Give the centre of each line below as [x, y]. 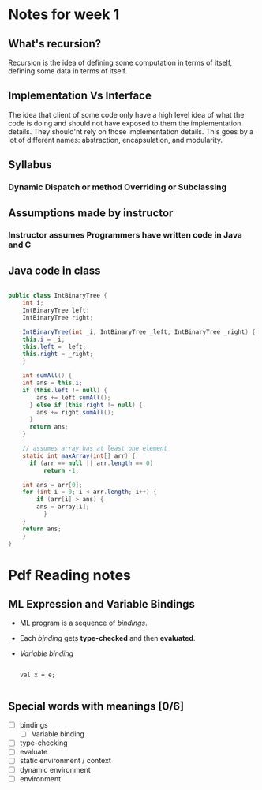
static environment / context [65, 761]
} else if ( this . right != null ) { [86, 405]
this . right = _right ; [58, 354]
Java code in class [54, 270]
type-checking [44, 743]
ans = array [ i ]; [63, 507]
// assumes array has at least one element [95, 448]
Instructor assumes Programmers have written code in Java [125, 235]
